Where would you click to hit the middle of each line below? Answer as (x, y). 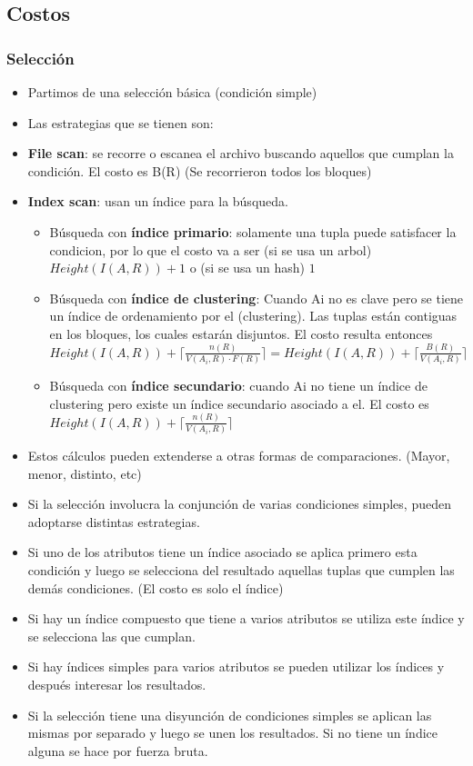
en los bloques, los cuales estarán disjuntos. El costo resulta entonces (241, 333)
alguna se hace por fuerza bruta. (118, 750)
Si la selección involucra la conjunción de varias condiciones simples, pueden (239, 504)
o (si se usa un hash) (247, 268)
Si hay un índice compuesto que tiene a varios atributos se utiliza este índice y (246, 618)
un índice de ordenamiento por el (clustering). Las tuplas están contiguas (253, 316)
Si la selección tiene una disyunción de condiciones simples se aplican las (230, 715)
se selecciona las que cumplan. (111, 636)
